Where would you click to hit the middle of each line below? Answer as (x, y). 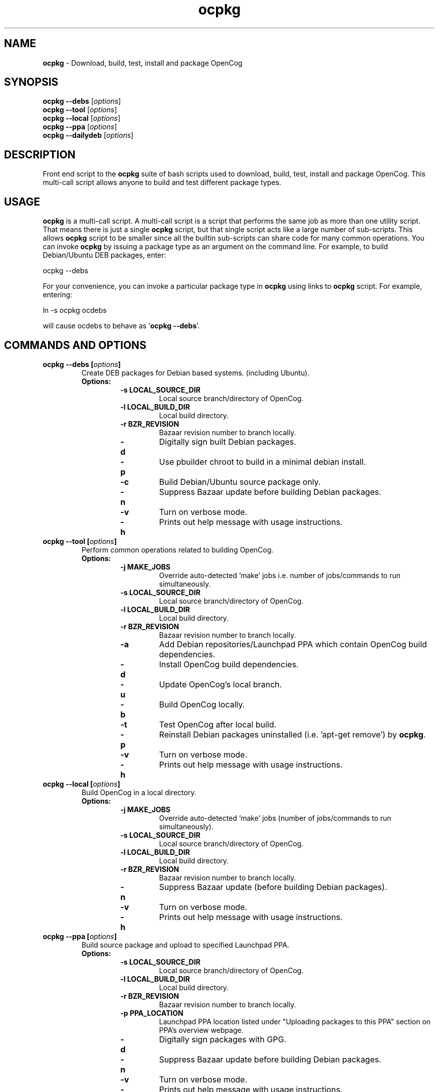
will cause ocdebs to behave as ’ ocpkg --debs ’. (121, 326)
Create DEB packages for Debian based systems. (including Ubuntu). (195, 373)
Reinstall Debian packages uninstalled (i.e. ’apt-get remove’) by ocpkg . (292, 734)
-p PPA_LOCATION (152, 1013)
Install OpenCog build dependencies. (229, 664)
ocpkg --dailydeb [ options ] (88, 135)
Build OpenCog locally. (202, 704)
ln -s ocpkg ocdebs (75, 310)
